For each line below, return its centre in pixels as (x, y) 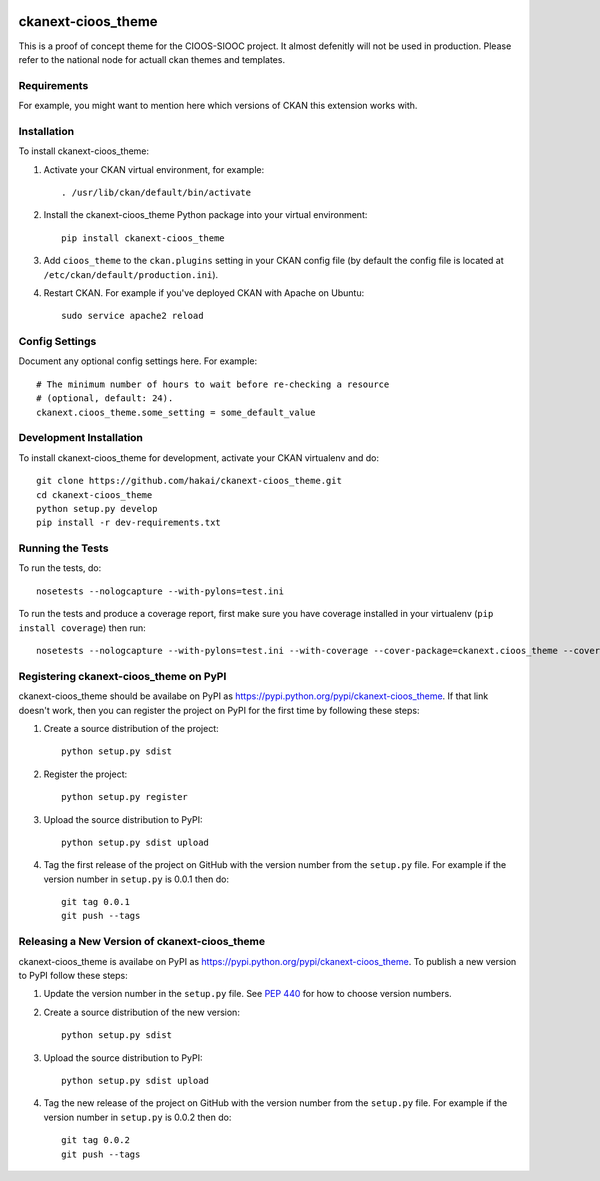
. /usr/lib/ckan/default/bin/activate (156, 192)
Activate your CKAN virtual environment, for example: (154, 169)
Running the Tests (63, 548)
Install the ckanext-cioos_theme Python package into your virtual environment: (205, 215)
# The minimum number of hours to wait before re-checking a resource (213, 384)
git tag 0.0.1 (95, 902)
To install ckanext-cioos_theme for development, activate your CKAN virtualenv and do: (199, 457)
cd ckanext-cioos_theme (94, 494)
